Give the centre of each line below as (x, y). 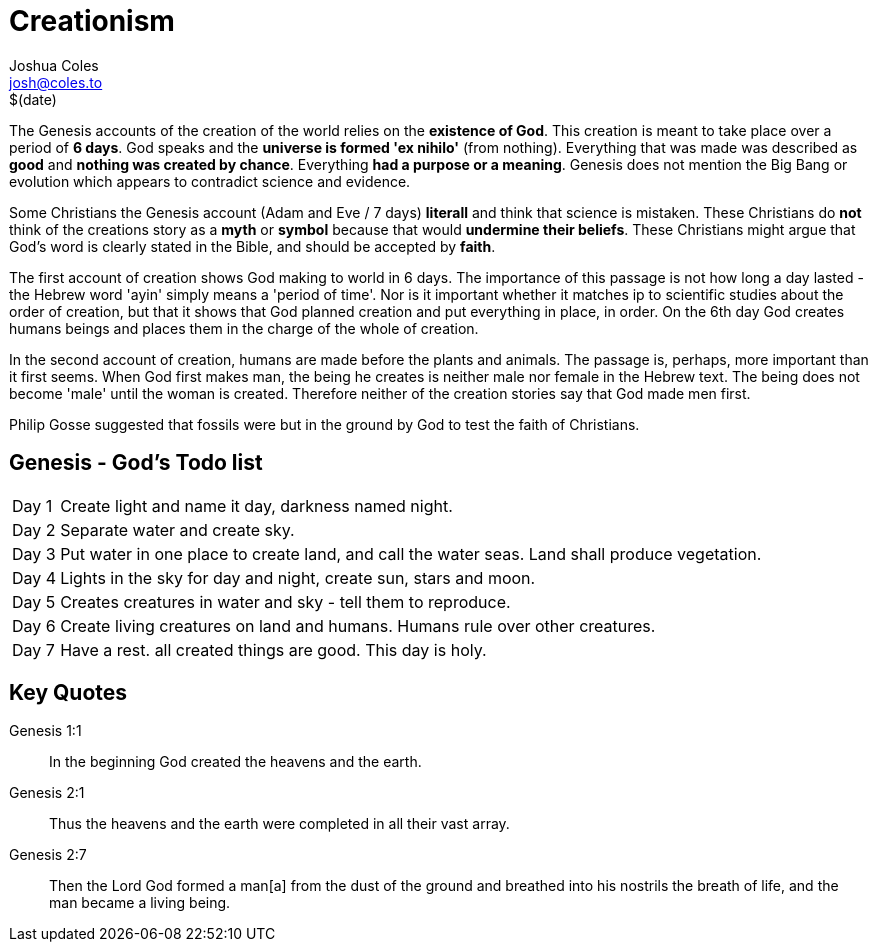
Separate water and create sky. (177, 529)
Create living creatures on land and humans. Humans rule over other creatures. (358, 625)
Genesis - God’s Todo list (136, 463)
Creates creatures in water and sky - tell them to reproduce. (285, 601)
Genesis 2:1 (47, 793)
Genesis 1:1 (45, 731)
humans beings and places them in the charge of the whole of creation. (244, 328)
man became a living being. (140, 903)
